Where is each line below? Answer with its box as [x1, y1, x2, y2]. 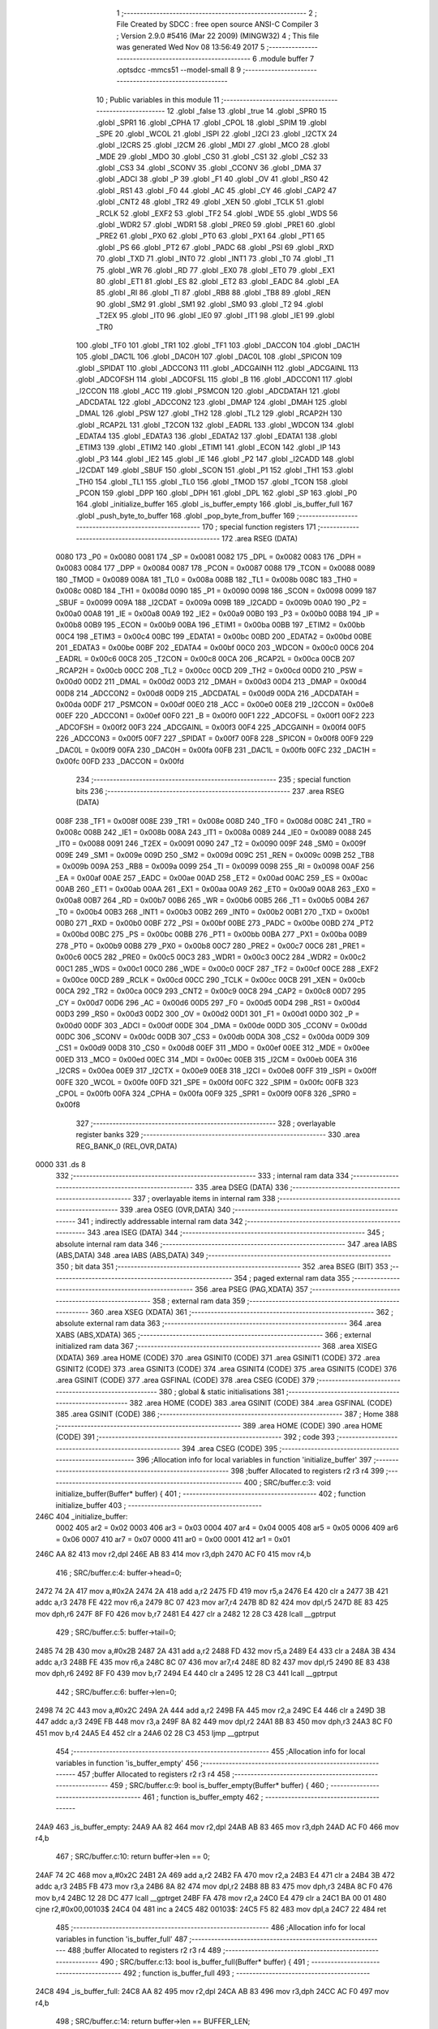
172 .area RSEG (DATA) [221, 533, 298, 543]
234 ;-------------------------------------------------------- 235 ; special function [75, 775, 351, 785]
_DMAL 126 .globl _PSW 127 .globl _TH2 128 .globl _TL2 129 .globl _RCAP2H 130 [75, 408, 342, 418]
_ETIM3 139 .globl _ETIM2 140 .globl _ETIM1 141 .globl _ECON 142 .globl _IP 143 [75, 442, 341, 452]
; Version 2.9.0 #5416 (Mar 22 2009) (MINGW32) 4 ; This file [116, 31, 320, 41]
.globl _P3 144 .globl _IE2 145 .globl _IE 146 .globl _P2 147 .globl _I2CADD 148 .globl [75, 454, 354, 463]
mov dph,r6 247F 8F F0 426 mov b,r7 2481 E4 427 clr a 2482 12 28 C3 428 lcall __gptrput [35, 1609, 337, 1618]
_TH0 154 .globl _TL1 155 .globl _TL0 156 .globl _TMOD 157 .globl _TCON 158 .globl [75, 476, 349, 486]
